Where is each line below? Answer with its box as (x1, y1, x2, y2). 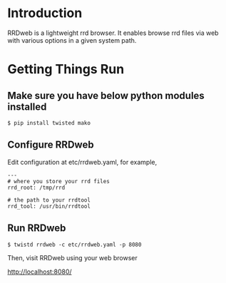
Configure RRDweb (7, 139, 94, 151)
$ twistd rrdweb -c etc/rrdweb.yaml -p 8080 (7, 241, 142, 248)
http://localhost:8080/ (7, 267, 73, 276)
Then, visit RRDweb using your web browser (7, 253, 138, 262)
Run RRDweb (7, 222, 66, 235)
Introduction (7, 5, 83, 21)
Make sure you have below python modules (7, 89, 205, 101)
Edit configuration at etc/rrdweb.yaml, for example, (7, 158, 158, 166)
